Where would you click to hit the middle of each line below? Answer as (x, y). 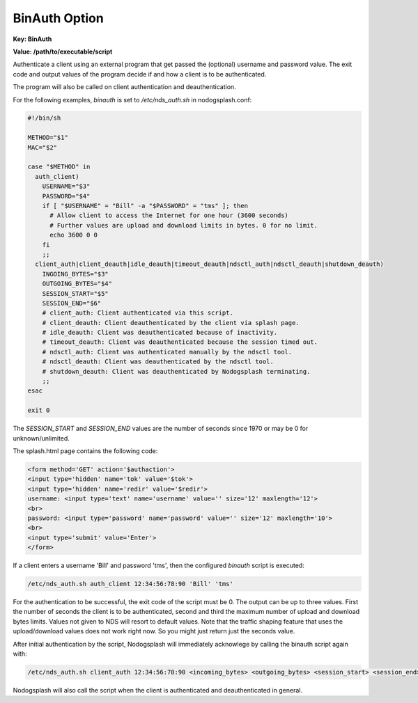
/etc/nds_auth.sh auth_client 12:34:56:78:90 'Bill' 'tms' (130, 584)
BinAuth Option (58, 18)
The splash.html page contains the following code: (85, 451)
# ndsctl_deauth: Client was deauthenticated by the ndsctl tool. (158, 362)
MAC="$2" (42, 147)
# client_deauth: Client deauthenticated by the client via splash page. (171, 323)
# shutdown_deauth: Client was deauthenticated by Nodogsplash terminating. (176, 371)
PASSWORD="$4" (66, 196)
